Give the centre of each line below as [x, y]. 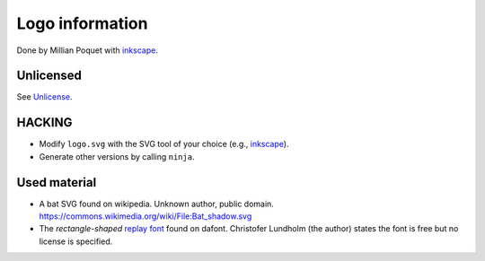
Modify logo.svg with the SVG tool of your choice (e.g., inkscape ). [164, 144]
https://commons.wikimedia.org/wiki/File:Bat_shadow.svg [145, 216]
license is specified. [76, 241]
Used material [57, 183]
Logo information [82, 23]
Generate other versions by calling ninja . [117, 156]
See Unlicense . [44, 97]
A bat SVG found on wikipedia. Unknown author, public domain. [156, 204]
